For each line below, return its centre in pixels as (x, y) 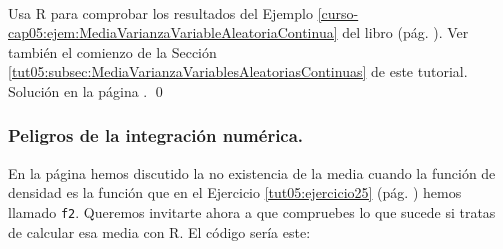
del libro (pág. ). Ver (405, 32)
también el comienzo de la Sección (112, 51)
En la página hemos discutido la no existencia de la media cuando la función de (252, 172)
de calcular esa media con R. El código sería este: (159, 231)
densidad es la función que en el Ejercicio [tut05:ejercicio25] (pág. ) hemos (235, 192)
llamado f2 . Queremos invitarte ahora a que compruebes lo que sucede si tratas (252, 211)
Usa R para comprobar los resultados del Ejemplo (160, 12)
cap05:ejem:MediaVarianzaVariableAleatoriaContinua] (173, 32)
